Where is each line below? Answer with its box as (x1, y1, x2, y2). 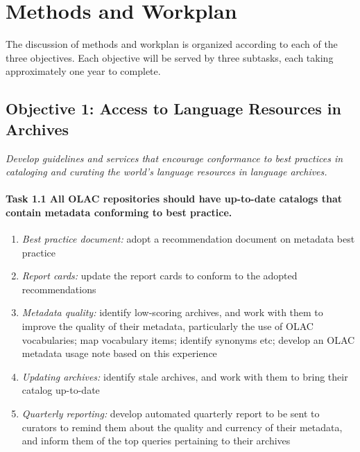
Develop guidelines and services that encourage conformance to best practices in (6, 150, 343, 165)
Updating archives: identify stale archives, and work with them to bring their (22, 369, 348, 383)
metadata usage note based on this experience (22, 346, 217, 360)
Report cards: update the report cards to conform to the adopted (22, 268, 298, 283)
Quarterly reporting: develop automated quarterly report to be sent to (22, 406, 320, 421)
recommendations (22, 281, 96, 296)
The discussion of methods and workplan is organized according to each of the (6, 37, 338, 51)
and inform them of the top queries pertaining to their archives (22, 433, 291, 448)
